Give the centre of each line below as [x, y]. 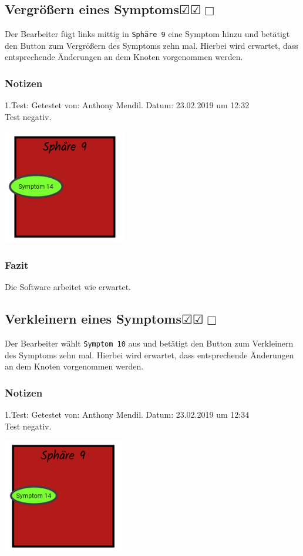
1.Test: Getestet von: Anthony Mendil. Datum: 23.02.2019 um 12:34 [127, 414]
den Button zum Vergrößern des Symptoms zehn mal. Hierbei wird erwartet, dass [151, 45]
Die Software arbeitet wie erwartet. [68, 287]
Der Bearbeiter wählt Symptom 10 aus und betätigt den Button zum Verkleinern [149, 343]
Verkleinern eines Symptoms [93, 319]
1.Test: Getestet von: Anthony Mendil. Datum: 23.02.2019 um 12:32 [127, 105]
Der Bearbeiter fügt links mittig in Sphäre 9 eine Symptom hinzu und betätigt [147, 34]
